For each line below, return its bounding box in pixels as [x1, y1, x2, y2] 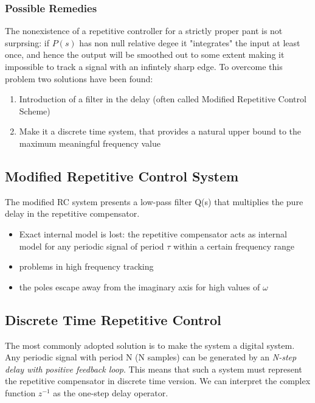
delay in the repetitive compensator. [5, 207, 140, 220]
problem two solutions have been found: [5, 72, 153, 85]
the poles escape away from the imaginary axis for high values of [19, 280, 260, 293]
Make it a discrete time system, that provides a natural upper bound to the [19, 125, 302, 138]
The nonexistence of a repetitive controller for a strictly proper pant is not [5, 24, 283, 37]
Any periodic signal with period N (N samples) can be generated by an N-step [5, 351, 297, 363]
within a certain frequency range [173, 239, 294, 252]
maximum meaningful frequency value [19, 136, 161, 149]
